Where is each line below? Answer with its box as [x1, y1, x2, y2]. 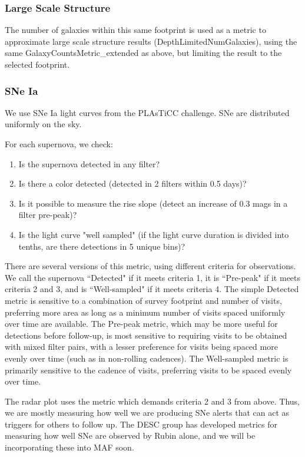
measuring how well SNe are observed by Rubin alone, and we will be [5, 429, 256, 442]
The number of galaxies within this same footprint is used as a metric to [5, 24, 266, 36]
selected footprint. [5, 58, 70, 70]
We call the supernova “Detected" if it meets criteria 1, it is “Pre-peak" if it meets [5, 271, 301, 283]
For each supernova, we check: [5, 138, 113, 150]
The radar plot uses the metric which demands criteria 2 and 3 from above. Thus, [5, 395, 300, 407]
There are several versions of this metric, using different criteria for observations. [5, 260, 296, 272]
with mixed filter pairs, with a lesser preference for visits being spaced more [5, 340, 278, 353]
